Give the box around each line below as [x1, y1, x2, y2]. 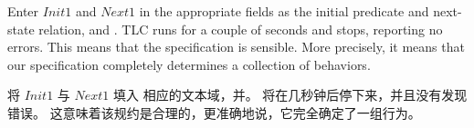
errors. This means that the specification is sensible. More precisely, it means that [7, 37, 465, 56]
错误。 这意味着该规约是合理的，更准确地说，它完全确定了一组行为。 [7, 103, 421, 122]
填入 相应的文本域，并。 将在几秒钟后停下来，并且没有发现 [113, 85, 468, 104]
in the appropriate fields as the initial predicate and [139, 2, 429, 20]
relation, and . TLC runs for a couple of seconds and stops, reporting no [38, 19, 443, 38]
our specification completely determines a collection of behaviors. [7, 54, 371, 74]
